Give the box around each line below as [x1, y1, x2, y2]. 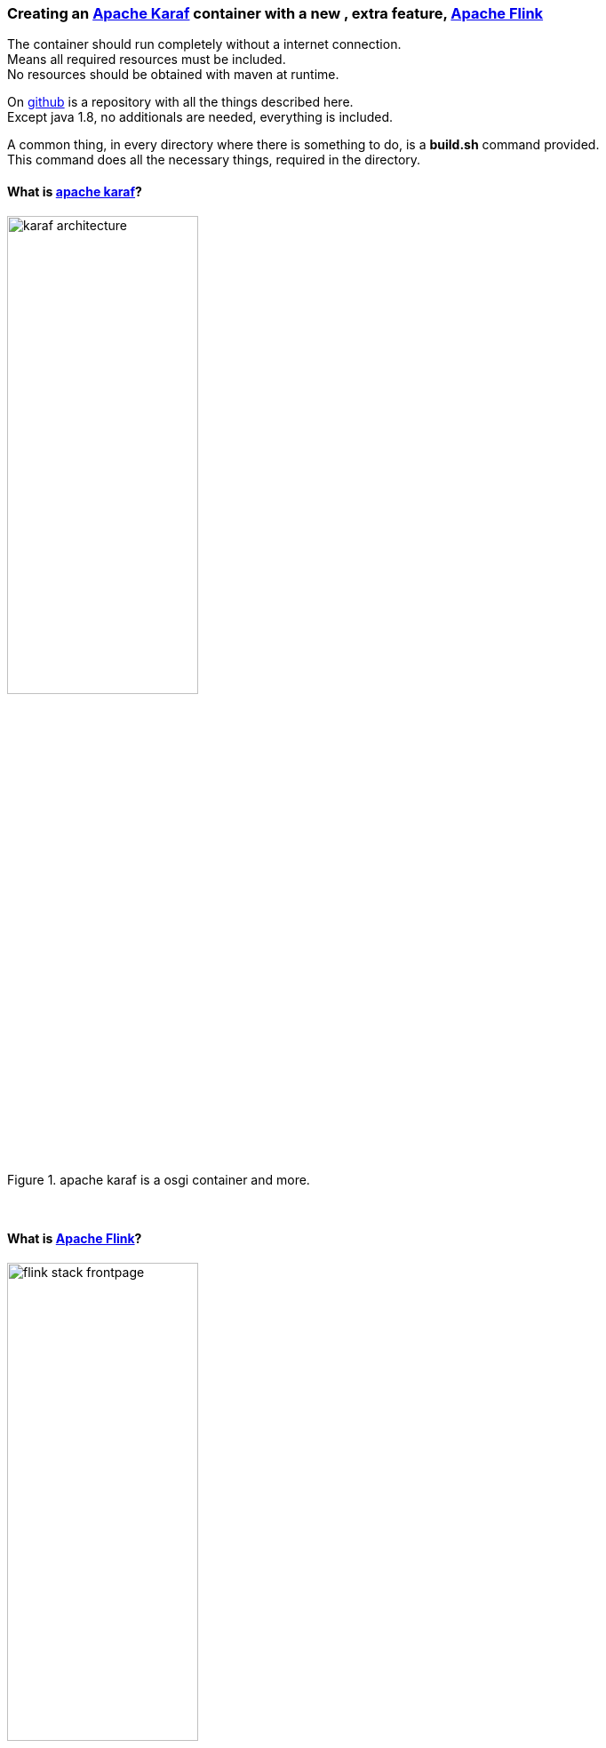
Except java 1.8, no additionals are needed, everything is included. [7, 109, 394, 125]
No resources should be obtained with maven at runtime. [7, 67, 339, 83]
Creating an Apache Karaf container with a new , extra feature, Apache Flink [7, 4, 544, 22]
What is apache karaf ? [7, 183, 142, 199]
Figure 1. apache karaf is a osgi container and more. [7, 1171, 310, 1187]
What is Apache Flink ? [7, 1231, 142, 1247]
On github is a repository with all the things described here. [7, 94, 354, 110]
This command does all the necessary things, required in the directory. [7, 152, 421, 168]
